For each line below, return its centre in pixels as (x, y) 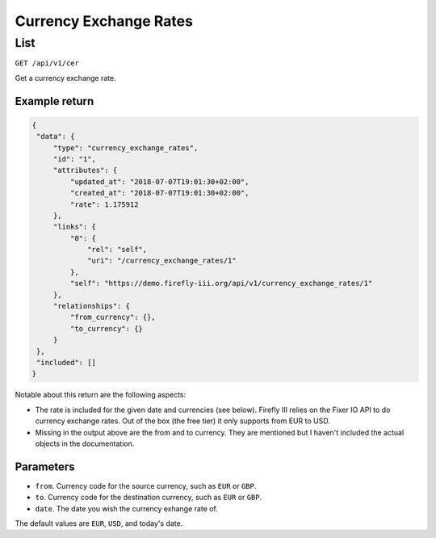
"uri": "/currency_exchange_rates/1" (162, 261)
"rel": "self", (117, 250)
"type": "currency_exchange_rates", (126, 148)
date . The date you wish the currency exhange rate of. (126, 508)
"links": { (75, 227)
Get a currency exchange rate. (65, 78)
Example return (55, 101)
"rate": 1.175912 (104, 204)
